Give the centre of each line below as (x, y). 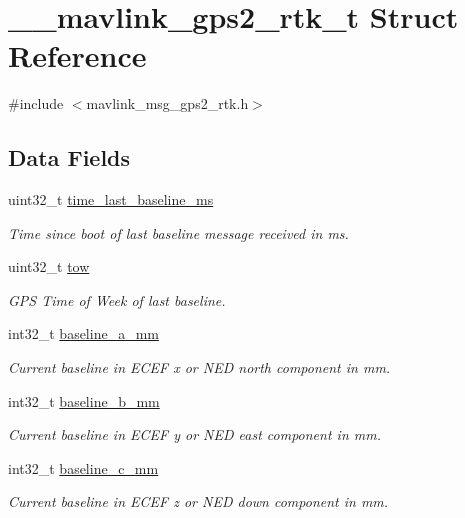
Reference (77, 55)
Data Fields (69, 157)
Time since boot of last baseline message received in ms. (178, 232)
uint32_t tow (49, 266)
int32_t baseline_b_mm (84, 400)
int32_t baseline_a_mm (83, 333)
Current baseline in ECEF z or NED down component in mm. (198, 501)
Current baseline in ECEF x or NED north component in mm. (199, 367)
